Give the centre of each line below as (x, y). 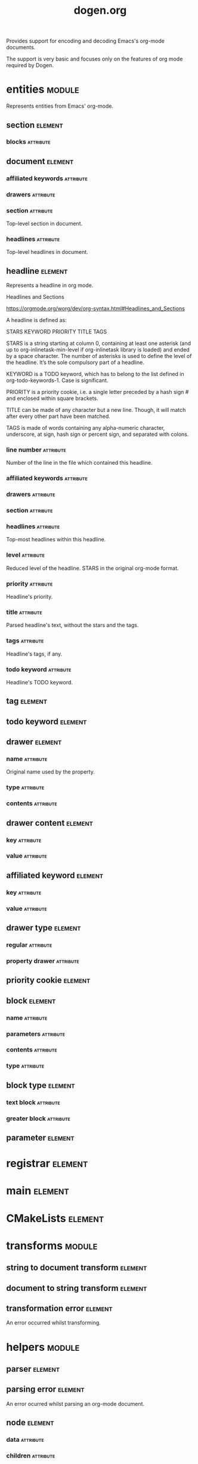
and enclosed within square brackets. (52, 398)
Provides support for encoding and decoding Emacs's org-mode (86, 41)
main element (38, 1191)
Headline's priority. (30, 597)
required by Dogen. (30, 65)
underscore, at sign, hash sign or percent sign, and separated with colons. (98, 434)
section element (35, 125)
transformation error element (60, 1308)
